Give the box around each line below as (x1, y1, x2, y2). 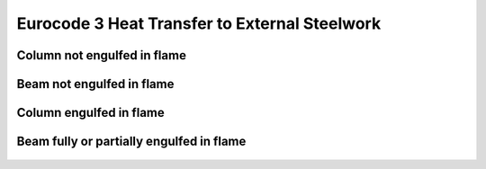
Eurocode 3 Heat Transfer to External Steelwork (16, 13, 382, 33)
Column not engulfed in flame (16, 48, 186, 63)
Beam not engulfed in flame (16, 76, 175, 92)
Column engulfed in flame (16, 105, 166, 120)
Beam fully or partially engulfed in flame (16, 134, 247, 149)
